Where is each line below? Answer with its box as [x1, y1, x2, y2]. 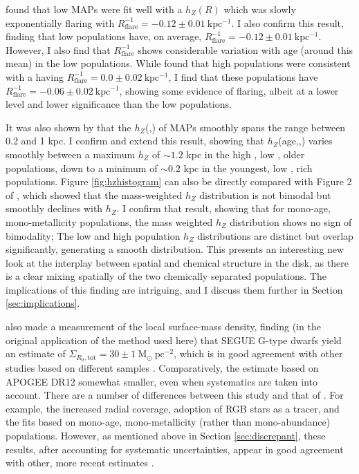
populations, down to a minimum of [6, 160, 158, 175]
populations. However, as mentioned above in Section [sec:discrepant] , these [6, 428, 326, 443]
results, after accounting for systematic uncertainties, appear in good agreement [6, 442, 344, 456]
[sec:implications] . [6, 296, 80, 310]
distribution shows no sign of [230, 214, 352, 229]
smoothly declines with [6, 201, 103, 216]
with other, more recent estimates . [6, 455, 154, 470]
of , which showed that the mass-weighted [6, 187, 183, 202]
